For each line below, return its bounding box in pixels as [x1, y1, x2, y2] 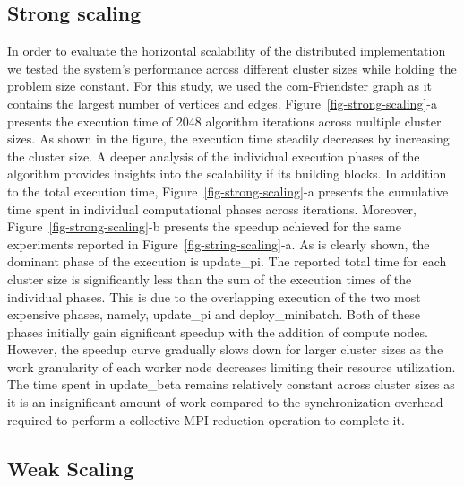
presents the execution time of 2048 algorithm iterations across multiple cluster [7, 111, 442, 130]
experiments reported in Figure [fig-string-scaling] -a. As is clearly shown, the [7, 234, 430, 253]
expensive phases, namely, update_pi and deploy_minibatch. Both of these [7, 305, 420, 324]
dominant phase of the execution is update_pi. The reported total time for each [7, 252, 447, 271]
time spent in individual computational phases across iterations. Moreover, [7, 199, 417, 218]
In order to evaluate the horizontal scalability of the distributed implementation [7, 41, 446, 60]
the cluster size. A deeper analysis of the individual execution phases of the [7, 146, 420, 165]
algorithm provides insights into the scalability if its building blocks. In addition [7, 164, 447, 183]
